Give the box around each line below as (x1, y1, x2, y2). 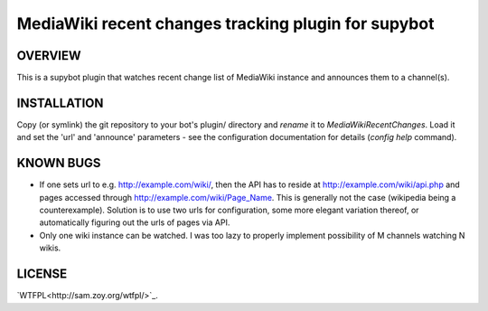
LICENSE (16, 267, 68, 282)
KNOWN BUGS (16, 155, 101, 171)
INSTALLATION (16, 95, 104, 110)
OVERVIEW (16, 48, 81, 63)
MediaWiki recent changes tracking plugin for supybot (16, 14, 435, 33)
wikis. (39, 242, 61, 253)
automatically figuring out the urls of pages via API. (39, 217, 230, 228)
